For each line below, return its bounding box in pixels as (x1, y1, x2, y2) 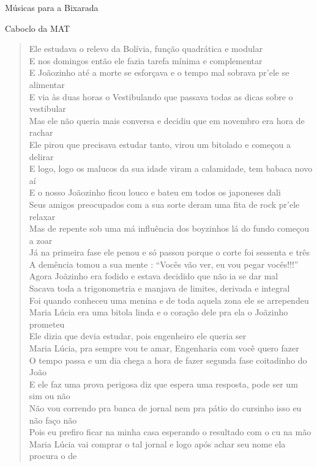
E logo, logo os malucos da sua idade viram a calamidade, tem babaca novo (29, 162, 313, 175)
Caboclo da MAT (5, 21, 70, 34)
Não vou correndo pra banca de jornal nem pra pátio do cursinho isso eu (29, 402, 302, 414)
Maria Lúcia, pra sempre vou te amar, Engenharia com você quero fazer (29, 342, 299, 355)
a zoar (29, 233, 53, 246)
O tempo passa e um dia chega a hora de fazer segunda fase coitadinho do (29, 353, 307, 366)
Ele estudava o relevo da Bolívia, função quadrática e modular (29, 42, 263, 55)
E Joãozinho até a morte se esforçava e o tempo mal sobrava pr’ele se (29, 66, 289, 79)
